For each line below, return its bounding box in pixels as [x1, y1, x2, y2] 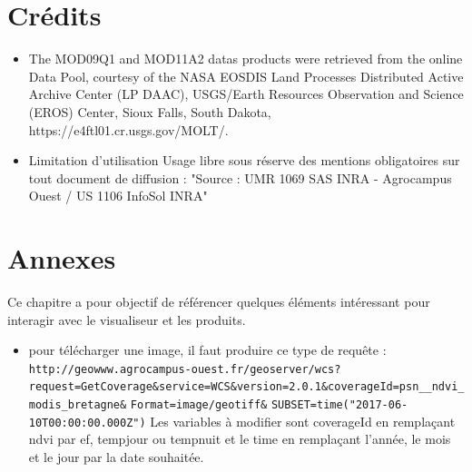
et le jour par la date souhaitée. [28, 447, 204, 466]
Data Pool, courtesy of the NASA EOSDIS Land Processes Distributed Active [28, 66, 464, 85]
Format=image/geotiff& [130, 398, 268, 412]
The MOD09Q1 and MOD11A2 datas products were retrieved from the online [28, 49, 463, 68]
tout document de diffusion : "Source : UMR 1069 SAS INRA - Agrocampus [28, 168, 452, 187]
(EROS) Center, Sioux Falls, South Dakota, [28, 102, 271, 121]
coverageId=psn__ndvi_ [328, 380, 465, 394]
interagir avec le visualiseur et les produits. [7, 310, 246, 329]
